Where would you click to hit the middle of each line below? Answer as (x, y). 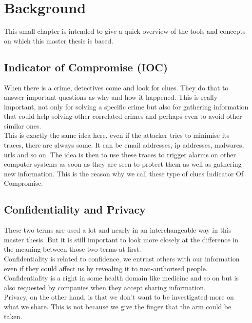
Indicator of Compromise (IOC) (86, 67)
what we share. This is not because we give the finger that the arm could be (118, 306)
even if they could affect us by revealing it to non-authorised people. (106, 268)
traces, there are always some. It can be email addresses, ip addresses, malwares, (124, 145)
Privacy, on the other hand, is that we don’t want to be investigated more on (119, 297)
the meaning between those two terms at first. (73, 249)
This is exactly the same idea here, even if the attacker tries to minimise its (117, 135)
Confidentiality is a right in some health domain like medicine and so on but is (121, 278)
